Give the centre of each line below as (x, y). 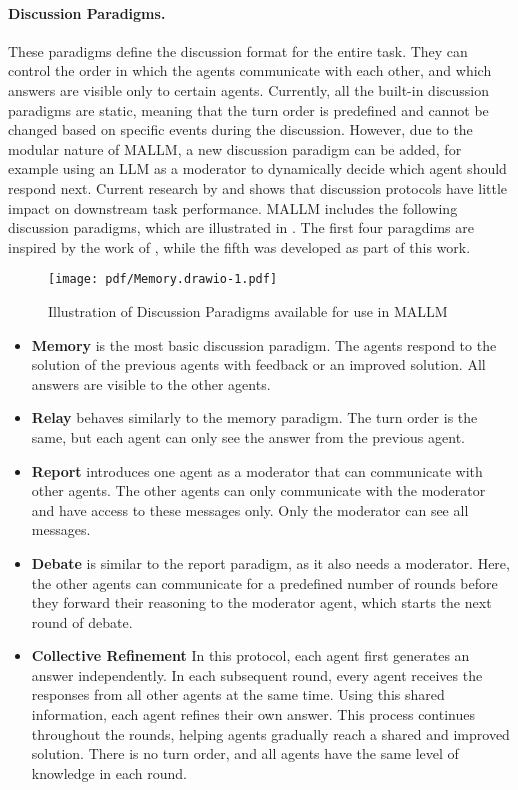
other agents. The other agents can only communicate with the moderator (258, 490)
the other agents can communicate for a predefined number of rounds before (264, 582)
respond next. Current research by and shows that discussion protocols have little (258, 187)
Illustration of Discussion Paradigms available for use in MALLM (248, 310)
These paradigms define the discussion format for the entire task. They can (238, 50)
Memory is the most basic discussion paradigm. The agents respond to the (264, 344)
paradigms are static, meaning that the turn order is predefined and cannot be (248, 109)
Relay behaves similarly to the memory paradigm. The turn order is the (254, 417)
